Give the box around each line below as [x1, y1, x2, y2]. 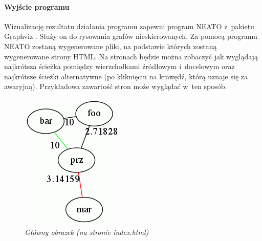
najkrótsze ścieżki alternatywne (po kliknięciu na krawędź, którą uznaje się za [4, 71, 248, 81]
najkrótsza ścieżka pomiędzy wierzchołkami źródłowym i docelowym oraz [4, 61, 235, 72]
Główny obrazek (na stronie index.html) [25, 226, 149, 237]
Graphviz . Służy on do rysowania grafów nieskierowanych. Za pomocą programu [4, 31, 257, 41]
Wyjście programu [4, 1, 70, 12]
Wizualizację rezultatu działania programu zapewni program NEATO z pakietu [4, 20, 254, 31]
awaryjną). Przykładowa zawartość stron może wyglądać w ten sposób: [4, 81, 227, 92]
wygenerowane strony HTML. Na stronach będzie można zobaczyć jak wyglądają [4, 51, 258, 61]
